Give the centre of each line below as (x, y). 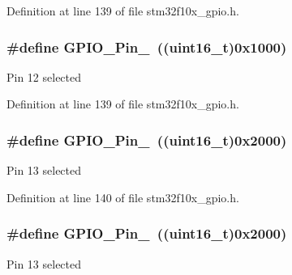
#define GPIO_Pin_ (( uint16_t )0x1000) (147, 47)
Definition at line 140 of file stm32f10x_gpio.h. (123, 197)
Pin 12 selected (44, 76)
